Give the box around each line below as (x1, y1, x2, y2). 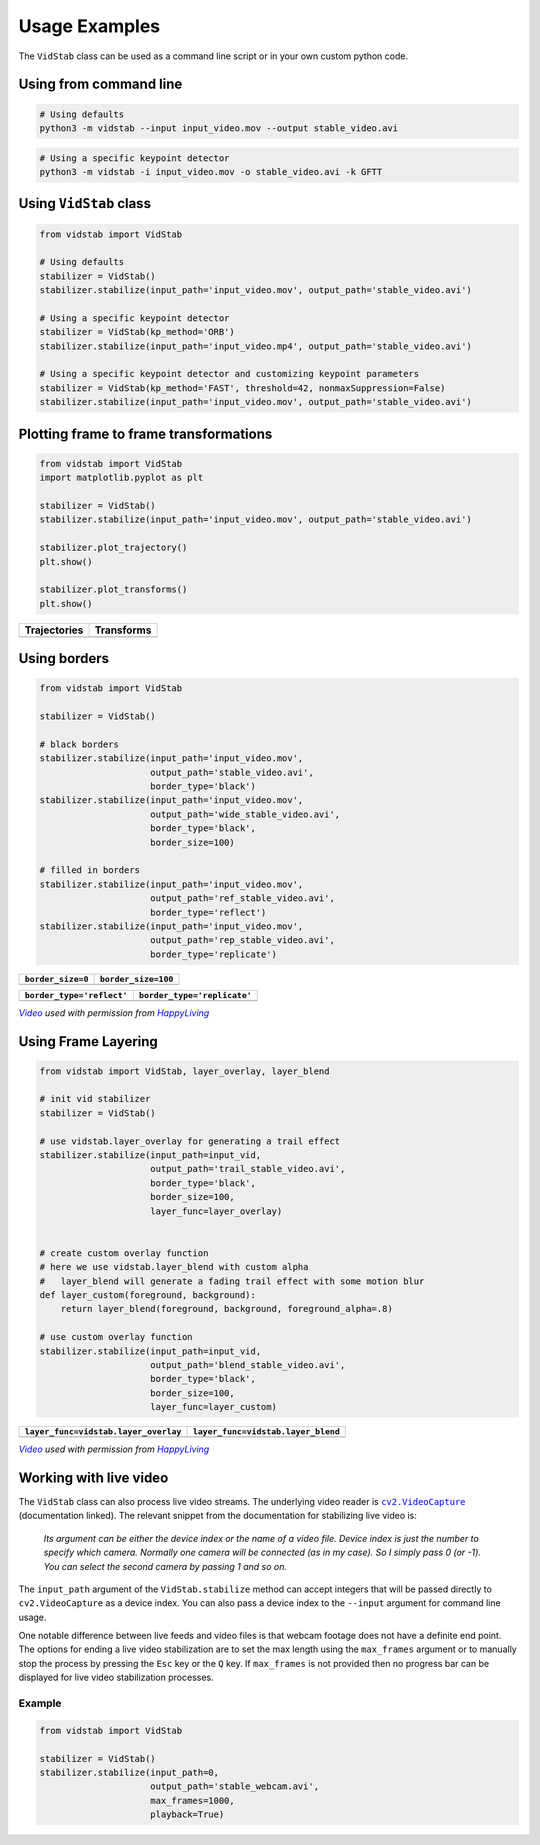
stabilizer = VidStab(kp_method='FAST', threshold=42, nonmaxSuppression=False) (39, 382, 446, 394)
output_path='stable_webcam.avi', (150, 1781, 320, 1792)
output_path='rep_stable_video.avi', (150, 935, 335, 946)
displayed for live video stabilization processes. (18, 1671, 214, 1684)
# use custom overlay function (39, 1331, 194, 1343)
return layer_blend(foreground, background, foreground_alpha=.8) (60, 1303, 394, 1315)
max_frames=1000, (150, 1795, 235, 1806)
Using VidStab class (18, 195, 152, 212)
